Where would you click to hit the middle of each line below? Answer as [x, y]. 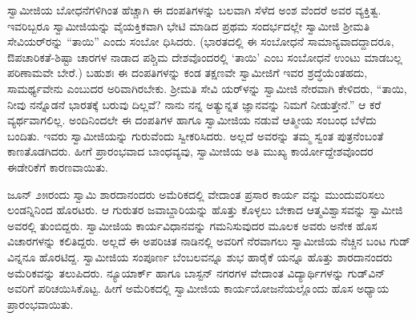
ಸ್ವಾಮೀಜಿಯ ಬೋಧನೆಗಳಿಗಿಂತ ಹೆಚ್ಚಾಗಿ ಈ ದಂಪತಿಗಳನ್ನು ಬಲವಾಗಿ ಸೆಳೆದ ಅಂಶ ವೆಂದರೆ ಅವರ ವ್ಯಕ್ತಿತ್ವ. [194, 10]
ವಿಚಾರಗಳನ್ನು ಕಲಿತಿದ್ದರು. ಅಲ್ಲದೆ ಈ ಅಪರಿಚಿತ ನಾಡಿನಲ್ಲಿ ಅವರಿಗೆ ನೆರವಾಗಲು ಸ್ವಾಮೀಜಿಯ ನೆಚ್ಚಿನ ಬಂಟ [197, 241]
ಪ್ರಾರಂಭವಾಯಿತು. [40, 304]
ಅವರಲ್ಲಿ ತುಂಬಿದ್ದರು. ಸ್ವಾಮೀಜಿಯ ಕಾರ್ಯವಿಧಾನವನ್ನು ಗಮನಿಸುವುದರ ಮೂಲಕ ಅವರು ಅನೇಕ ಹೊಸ [192, 225]
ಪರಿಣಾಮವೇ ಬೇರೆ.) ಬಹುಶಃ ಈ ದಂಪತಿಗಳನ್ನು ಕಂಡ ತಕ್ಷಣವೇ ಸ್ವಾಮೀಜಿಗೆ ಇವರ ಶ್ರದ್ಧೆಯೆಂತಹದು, [188, 73]
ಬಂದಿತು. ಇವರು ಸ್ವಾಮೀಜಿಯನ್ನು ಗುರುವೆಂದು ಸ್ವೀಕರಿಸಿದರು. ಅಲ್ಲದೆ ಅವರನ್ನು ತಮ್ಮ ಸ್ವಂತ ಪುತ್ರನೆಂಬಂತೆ [196, 135]
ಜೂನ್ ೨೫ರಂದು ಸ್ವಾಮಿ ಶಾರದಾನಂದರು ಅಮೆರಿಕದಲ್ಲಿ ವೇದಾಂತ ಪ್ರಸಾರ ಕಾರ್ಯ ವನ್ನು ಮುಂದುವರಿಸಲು [196, 194]
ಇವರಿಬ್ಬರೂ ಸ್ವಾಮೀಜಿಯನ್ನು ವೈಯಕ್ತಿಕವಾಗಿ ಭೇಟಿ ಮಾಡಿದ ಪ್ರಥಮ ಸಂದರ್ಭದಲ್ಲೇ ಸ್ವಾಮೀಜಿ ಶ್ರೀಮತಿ [189, 25]
